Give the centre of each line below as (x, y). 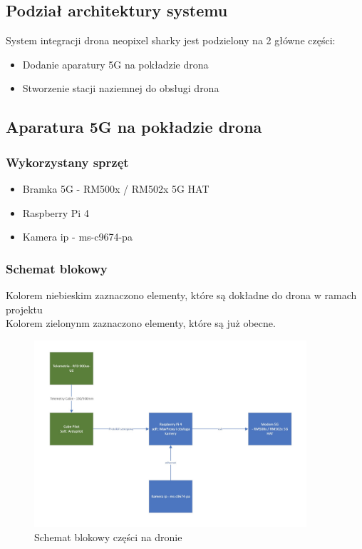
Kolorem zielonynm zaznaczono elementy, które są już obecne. (141, 323)
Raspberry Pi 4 (56, 212)
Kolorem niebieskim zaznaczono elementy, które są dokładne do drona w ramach (181, 294)
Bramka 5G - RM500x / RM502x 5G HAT (116, 188)
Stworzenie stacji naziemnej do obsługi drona (121, 88)
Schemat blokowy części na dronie (108, 537)
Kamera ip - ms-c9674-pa (77, 237)
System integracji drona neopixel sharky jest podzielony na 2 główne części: (171, 40)
